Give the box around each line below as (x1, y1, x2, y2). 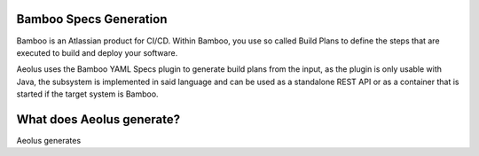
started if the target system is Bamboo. (16, 89, 159, 99)
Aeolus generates (16, 135, 82, 145)
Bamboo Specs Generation (16, 12, 168, 27)
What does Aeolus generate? (16, 112, 181, 127)
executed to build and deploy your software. (16, 47, 178, 58)
